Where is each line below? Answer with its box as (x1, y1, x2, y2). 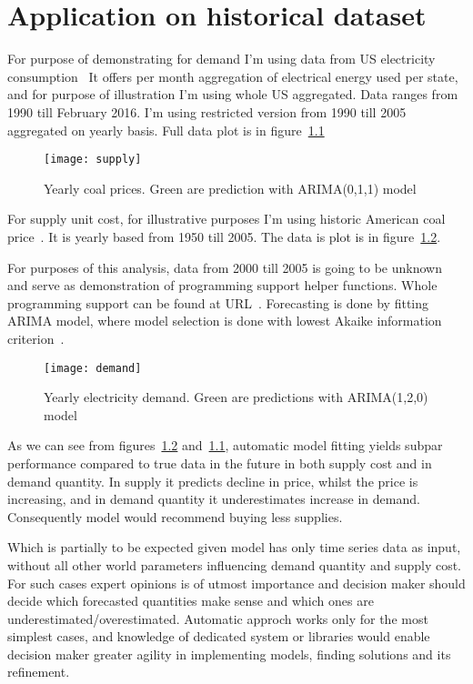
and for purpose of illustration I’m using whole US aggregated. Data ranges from (7, 85, 458, 104)
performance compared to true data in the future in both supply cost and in (7, 453, 432, 472)
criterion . (7, 328, 65, 347)
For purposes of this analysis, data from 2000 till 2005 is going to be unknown (7, 257, 442, 277)
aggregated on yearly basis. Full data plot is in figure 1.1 (7, 120, 325, 139)
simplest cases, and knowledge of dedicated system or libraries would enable (7, 627, 430, 646)
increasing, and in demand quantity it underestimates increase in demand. (7, 489, 420, 508)
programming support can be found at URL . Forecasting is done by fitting (7, 293, 429, 312)
